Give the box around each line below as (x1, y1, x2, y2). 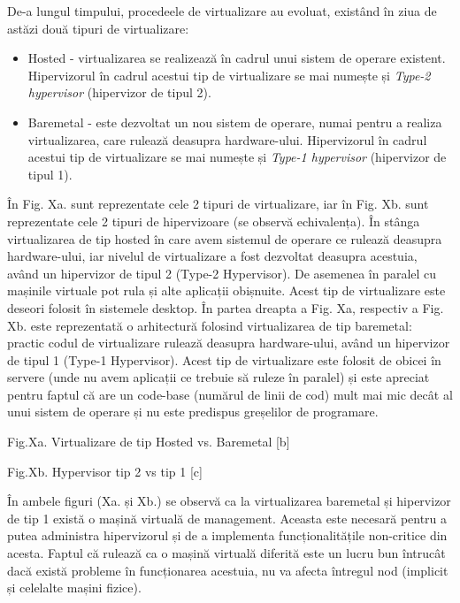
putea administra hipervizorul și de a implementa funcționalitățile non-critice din (7, 526, 448, 545)
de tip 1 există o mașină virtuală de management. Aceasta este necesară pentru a (7, 508, 448, 527)
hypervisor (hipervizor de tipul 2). (27, 83, 211, 102)
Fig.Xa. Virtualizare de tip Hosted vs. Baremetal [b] (7, 432, 290, 451)
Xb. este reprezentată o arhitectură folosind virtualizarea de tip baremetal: (7, 316, 412, 334)
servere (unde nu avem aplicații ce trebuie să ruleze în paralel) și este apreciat (7, 368, 430, 386)
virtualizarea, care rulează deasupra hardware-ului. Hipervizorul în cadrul (27, 130, 427, 149)
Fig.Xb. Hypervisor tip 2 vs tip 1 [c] (7, 462, 203, 480)
